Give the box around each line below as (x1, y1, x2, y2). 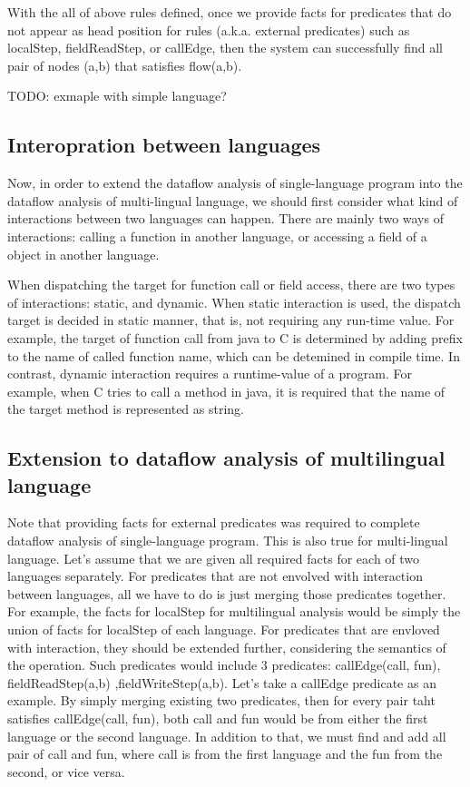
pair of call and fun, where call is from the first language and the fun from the (7, 744, 443, 763)
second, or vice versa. (7, 762, 125, 781)
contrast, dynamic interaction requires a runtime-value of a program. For (7, 364, 412, 383)
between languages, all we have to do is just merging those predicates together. (7, 584, 446, 603)
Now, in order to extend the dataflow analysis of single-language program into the (7, 173, 463, 192)
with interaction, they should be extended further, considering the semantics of (7, 637, 446, 656)
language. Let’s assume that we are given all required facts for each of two (7, 548, 420, 567)
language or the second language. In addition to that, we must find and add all (7, 726, 446, 745)
